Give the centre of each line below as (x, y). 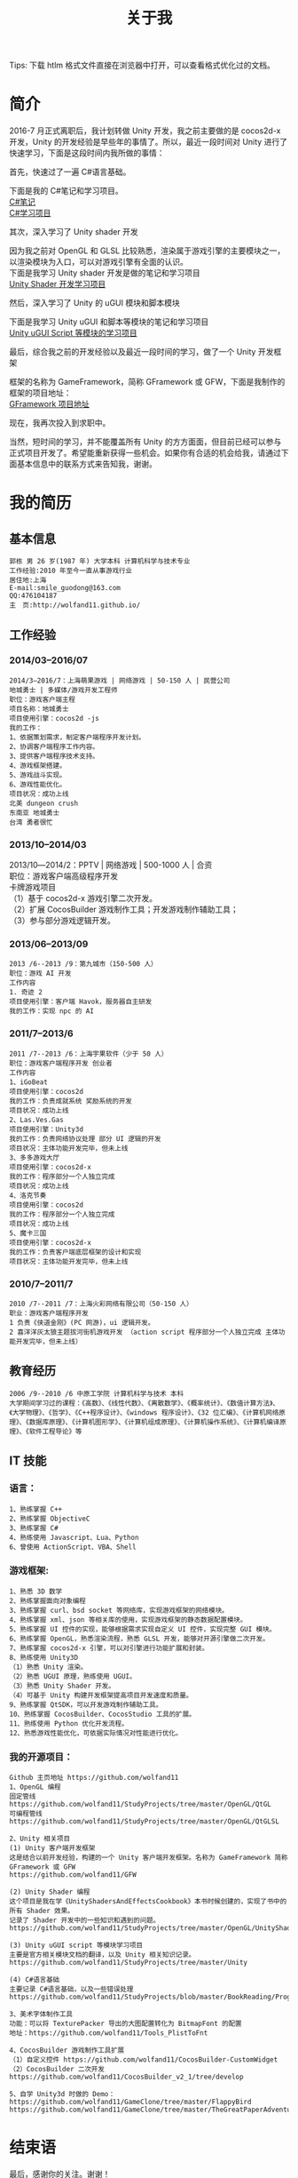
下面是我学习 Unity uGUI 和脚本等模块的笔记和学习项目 (109, 322)
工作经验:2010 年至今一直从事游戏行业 (71, 571)
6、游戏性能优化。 (38, 784)
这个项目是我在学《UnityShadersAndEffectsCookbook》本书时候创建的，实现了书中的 (148, 1902)
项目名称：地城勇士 (39, 709)
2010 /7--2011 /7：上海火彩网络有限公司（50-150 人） (101, 1304)
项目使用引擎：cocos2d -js (54, 718)
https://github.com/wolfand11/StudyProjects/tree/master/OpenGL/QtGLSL (144, 1822)
